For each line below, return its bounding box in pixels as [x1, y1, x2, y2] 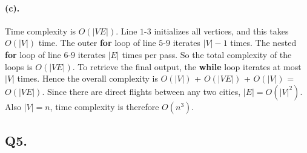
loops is [5, 60, 33, 73]
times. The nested [230, 36, 297, 49]
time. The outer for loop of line [38, 36, 156, 49]
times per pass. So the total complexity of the [122, 48, 292, 60]
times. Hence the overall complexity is [17, 72, 158, 85]
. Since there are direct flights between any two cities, [42, 85, 241, 97]
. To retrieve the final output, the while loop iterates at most [72, 60, 302, 73]
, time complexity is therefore [50, 100, 159, 112]
